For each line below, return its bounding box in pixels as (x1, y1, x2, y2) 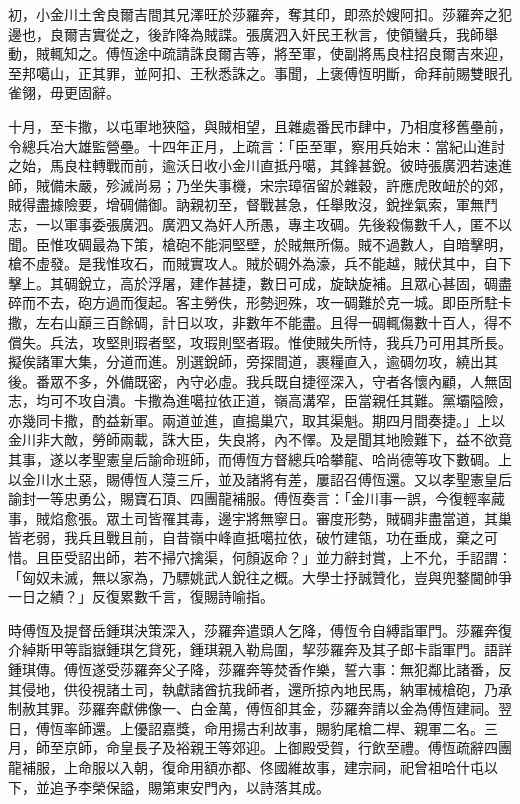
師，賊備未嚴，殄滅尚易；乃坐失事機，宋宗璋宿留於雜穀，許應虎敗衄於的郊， (8, 174, 512, 195)
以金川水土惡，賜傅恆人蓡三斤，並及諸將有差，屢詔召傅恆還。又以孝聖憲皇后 (8, 468, 512, 489)
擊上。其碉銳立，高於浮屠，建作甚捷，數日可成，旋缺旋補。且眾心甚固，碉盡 (8, 272, 512, 293)
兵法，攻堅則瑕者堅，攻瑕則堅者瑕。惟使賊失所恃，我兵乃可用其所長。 (49, 331, 512, 352)
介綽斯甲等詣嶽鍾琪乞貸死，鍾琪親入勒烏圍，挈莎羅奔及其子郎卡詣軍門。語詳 (8, 639, 512, 660)
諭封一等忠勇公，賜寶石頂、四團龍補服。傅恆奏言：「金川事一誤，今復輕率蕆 (8, 488, 505, 509)
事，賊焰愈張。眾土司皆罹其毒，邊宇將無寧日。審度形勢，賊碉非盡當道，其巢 (8, 507, 512, 528)
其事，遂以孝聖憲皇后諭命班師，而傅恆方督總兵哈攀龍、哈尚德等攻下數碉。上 (8, 449, 512, 470)
